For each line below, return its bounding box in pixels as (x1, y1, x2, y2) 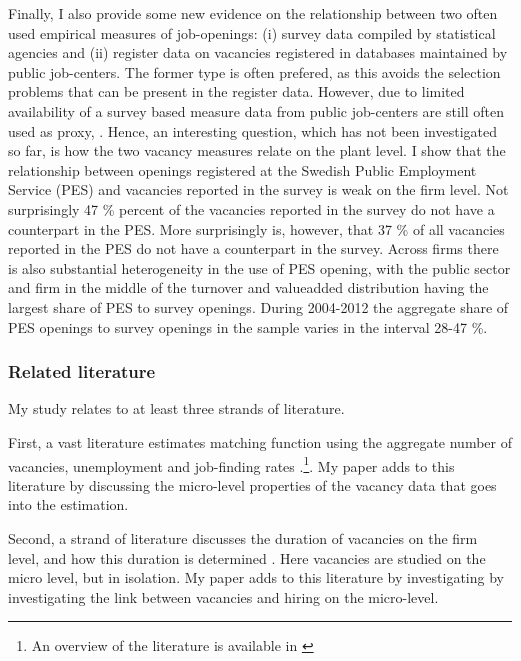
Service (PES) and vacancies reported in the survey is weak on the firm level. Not (8, 179, 509, 200)
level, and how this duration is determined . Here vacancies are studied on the (8, 547, 486, 568)
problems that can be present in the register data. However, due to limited (8, 81, 465, 102)
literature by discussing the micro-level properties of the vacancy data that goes (8, 474, 497, 495)
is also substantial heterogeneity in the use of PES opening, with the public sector (8, 257, 511, 278)
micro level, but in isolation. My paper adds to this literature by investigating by (8, 567, 504, 588)
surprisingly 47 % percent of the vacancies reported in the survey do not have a (8, 198, 495, 219)
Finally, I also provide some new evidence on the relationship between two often (8, 3, 498, 23)
